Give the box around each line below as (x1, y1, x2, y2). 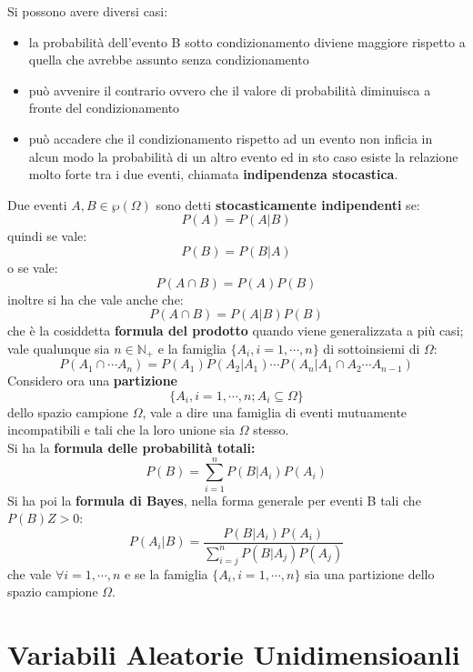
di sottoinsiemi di (323, 338, 420, 357)
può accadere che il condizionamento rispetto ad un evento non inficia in (28, 128, 433, 147)
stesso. (253, 420, 289, 439)
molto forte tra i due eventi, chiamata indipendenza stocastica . (28, 165, 398, 184)
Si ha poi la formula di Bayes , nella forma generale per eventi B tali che (7, 490, 421, 509)
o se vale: (7, 257, 58, 276)
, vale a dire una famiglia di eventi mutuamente (142, 402, 408, 421)
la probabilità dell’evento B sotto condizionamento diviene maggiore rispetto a (28, 32, 466, 51)
